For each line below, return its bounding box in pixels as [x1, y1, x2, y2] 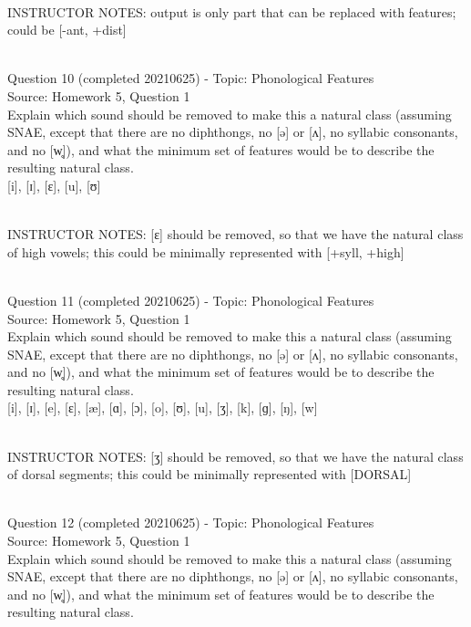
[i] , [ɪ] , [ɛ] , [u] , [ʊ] [7, 175, 101, 194]
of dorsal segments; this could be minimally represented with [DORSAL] [7, 465, 412, 484]
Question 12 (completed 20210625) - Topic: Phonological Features [7, 513, 374, 532]
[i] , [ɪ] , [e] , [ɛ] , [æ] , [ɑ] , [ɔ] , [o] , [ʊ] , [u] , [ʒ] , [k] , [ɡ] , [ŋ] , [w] [7, 398, 318, 417]
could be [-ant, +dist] [7, 20, 127, 39]
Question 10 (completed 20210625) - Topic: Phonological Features [7, 68, 374, 88]
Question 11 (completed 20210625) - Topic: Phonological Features [7, 290, 374, 309]
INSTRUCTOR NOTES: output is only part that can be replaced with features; [7, 2, 456, 21]
